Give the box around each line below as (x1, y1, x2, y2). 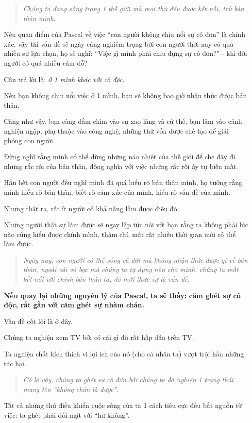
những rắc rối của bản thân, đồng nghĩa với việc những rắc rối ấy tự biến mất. (4, 161, 238, 171)
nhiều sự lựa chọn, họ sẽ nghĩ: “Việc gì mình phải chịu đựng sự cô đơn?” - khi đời (4, 48, 247, 58)
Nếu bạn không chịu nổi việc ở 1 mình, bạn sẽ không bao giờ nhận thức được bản (4, 90, 247, 101)
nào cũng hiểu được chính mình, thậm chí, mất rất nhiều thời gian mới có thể (4, 229, 236, 239)
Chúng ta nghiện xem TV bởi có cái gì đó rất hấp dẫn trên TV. (4, 332, 194, 342)
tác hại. (4, 358, 26, 368)
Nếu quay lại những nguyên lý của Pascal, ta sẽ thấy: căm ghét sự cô (4, 290, 241, 300)
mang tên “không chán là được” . (23, 384, 119, 394)
